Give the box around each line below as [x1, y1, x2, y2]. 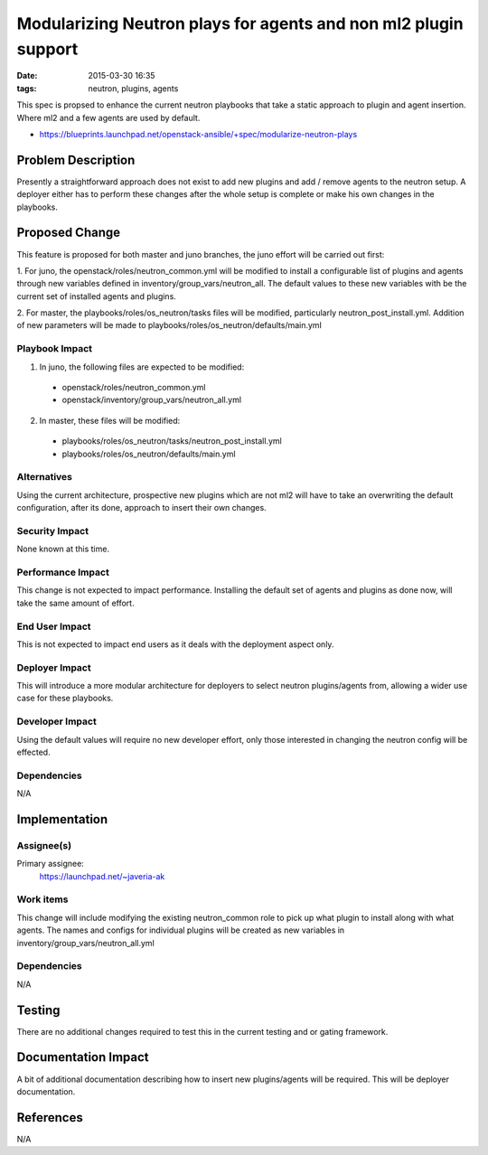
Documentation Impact [16, 1049, 149, 1066]
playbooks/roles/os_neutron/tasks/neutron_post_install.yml [61, 436, 282, 446]
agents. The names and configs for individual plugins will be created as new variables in [16, 925, 345, 935]
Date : [16, 70, 38, 81]
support [16, 39, 79, 59]
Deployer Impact [16, 661, 91, 673]
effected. [16, 747, 51, 757]
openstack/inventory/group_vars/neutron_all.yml [61, 394, 242, 406]
